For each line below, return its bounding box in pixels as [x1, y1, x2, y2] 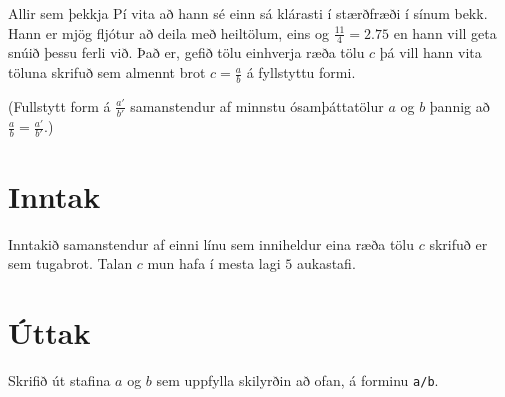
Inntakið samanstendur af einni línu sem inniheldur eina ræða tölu [8, 233, 415, 254]
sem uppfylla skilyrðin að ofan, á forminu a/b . [156, 369, 439, 390]
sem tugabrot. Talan [8, 253, 133, 274]
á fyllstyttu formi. [246, 62, 356, 83]
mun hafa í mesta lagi [147, 253, 281, 274]
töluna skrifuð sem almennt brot [8, 62, 206, 83]
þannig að [429, 95, 490, 116]
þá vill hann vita [379, 42, 482, 63]
